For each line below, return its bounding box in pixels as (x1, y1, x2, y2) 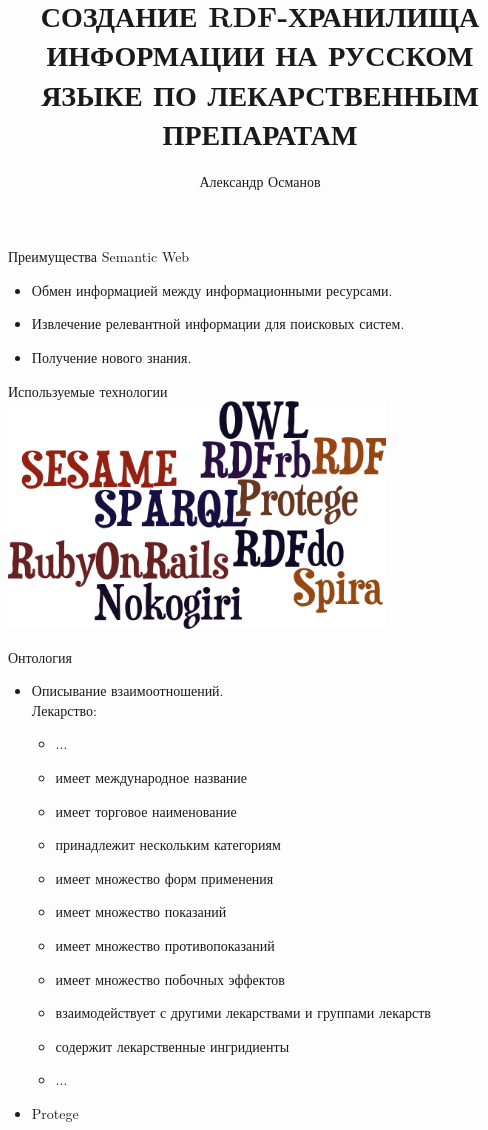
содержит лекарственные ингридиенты (55, 1035, 290, 1056)
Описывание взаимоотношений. (31, 680, 224, 701)
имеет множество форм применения (55, 867, 274, 888)
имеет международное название (55, 767, 248, 788)
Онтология (8, 646, 73, 667)
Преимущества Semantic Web (8, 246, 190, 267)
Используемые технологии (8, 380, 168, 401)
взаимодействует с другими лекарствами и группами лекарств (55, 1002, 431, 1023)
